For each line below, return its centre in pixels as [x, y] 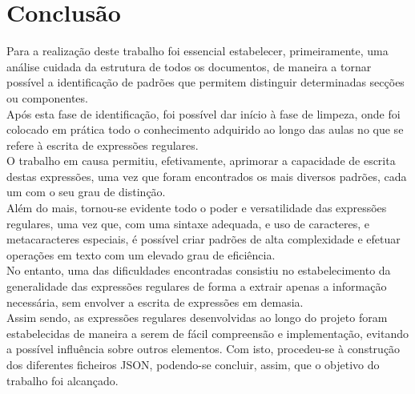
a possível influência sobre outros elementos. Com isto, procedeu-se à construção [203, 349]
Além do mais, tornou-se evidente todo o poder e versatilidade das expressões [197, 208]
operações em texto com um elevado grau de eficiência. [141, 254]
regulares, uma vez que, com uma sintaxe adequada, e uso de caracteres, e [188, 223]
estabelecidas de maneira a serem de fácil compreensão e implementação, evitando [208, 333]
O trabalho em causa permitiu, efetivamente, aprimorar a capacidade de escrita [201, 161]
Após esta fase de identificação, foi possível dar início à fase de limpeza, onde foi [203, 113]
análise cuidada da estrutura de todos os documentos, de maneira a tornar [189, 66]
